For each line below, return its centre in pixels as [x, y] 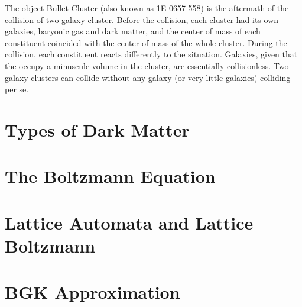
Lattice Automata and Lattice [129, 222]
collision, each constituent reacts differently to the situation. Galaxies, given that [151, 54]
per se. [17, 89]
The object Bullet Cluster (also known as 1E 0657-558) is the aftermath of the [147, 8]
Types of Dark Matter [97, 129]
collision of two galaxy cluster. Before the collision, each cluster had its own [142, 19]
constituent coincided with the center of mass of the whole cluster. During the [146, 42]
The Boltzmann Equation [110, 176]
